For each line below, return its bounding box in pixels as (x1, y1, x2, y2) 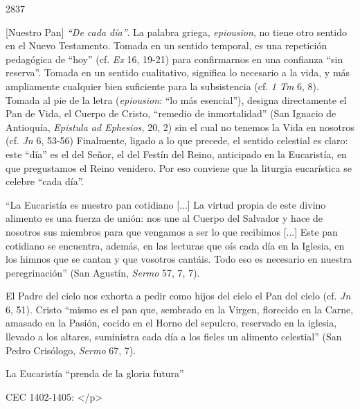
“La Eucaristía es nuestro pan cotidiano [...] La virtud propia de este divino (6, 197, 326, 211)
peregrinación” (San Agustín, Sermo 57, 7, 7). (6, 265, 200, 279)
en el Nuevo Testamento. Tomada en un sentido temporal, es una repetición (6, 38, 327, 53)
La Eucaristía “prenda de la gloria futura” (6, 366, 184, 381)
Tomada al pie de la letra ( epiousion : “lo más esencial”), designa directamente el (6, 92, 347, 107)
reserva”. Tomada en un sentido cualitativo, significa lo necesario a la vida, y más (6, 65, 350, 80)
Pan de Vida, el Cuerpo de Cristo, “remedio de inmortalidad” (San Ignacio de (6, 106, 336, 121)
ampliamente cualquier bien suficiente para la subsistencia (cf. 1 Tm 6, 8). (6, 78, 319, 93)
